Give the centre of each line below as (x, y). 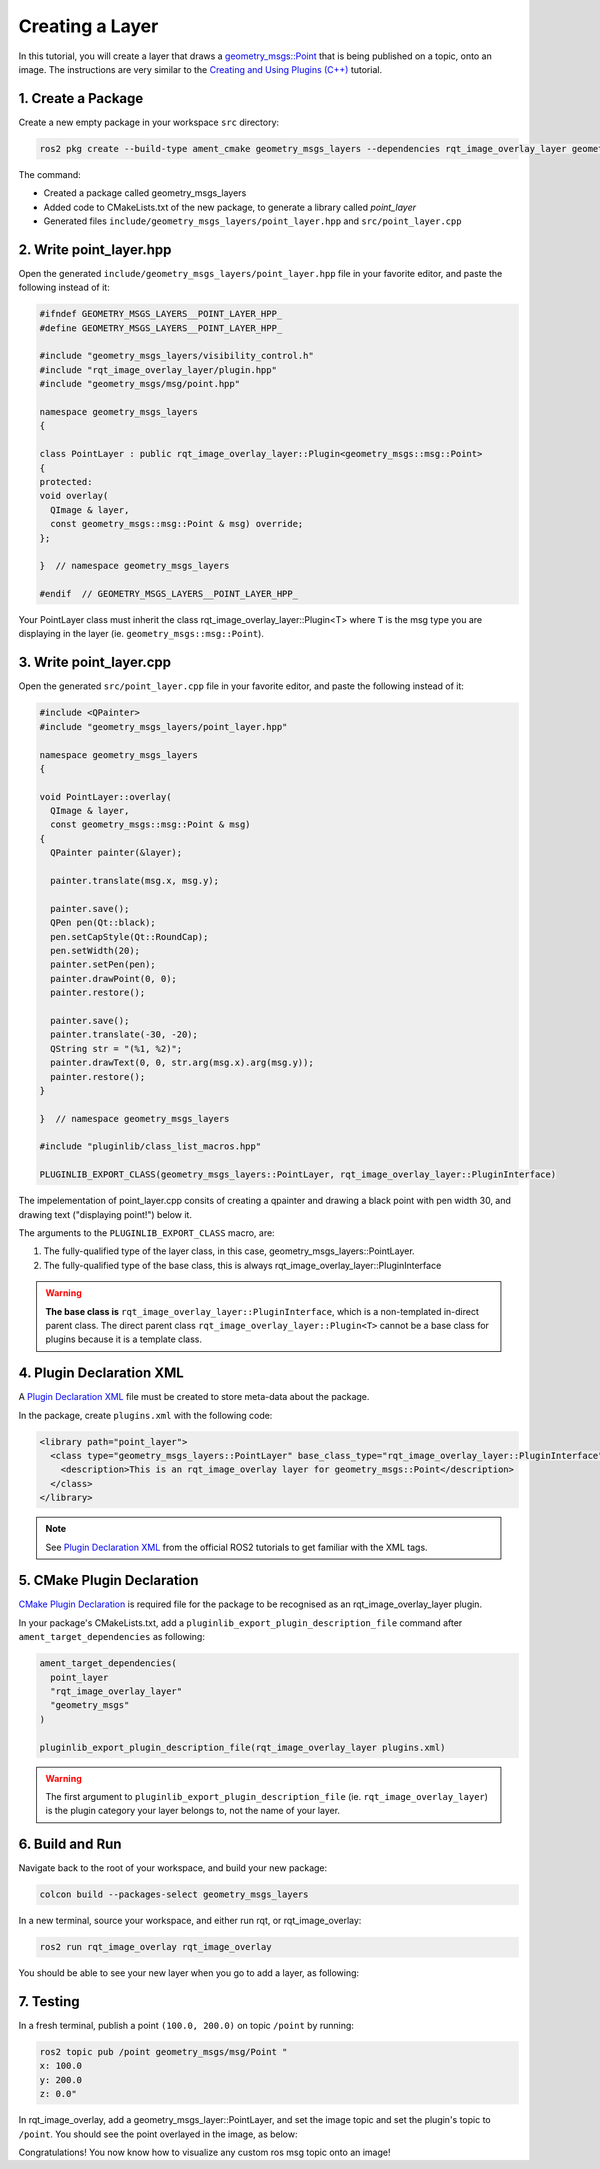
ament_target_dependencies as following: (111, 1637)
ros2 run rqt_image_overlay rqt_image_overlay (155, 1947)
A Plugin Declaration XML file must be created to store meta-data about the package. (194, 1397)
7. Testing (49, 2001)
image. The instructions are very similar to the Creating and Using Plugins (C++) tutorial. (200, 69)
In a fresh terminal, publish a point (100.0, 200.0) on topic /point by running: (186, 2026)
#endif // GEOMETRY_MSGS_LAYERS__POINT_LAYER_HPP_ (169, 594)
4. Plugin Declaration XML (101, 1373)
